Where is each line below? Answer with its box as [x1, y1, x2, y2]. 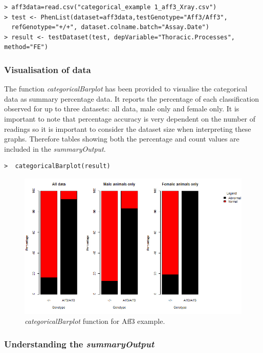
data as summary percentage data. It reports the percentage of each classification [4, 93, 259, 104]
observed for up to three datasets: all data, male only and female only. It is [4, 103, 239, 114]
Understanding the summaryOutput [4, 337, 155, 350]
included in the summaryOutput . [4, 143, 106, 154]
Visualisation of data [4, 63, 91, 76]
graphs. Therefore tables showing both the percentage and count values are [4, 133, 239, 144]
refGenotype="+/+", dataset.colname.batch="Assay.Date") [11, 23, 209, 31]
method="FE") [4, 43, 48, 51]
